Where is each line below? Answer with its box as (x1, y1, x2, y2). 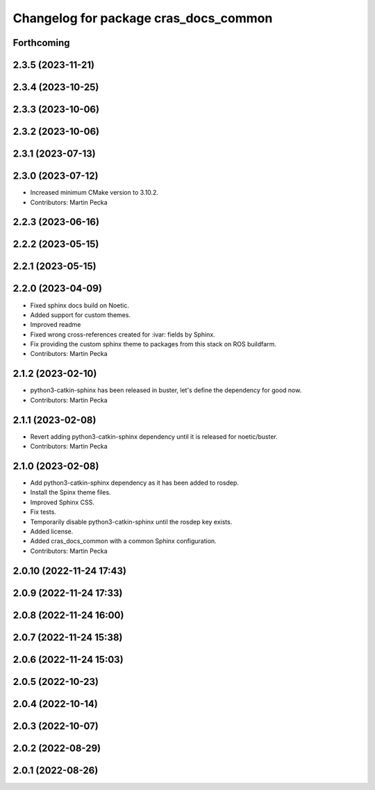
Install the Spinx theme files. (30, 488, 111, 497)
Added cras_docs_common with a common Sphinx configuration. (30, 537, 217, 545)
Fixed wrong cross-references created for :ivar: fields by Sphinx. (30, 330, 215, 339)
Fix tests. (30, 508, 57, 516)
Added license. (30, 527, 74, 535)
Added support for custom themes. (30, 310, 131, 319)
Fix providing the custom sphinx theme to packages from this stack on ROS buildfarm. (30, 340, 277, 348)
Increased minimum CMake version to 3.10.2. (30, 188, 159, 197)
